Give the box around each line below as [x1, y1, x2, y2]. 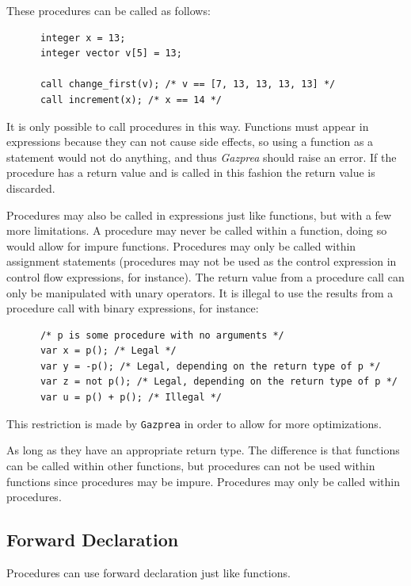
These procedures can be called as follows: [6, 2, 211, 18]
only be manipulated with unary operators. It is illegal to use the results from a [6, 284, 394, 301]
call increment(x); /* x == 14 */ [40, 94, 223, 105]
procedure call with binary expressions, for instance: [6, 300, 259, 316]
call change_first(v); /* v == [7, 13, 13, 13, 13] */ [40, 79, 336, 90]
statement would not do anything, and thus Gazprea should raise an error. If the [6, 148, 397, 165]
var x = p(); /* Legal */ [40, 345, 177, 357]
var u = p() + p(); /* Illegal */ [40, 392, 223, 404]
